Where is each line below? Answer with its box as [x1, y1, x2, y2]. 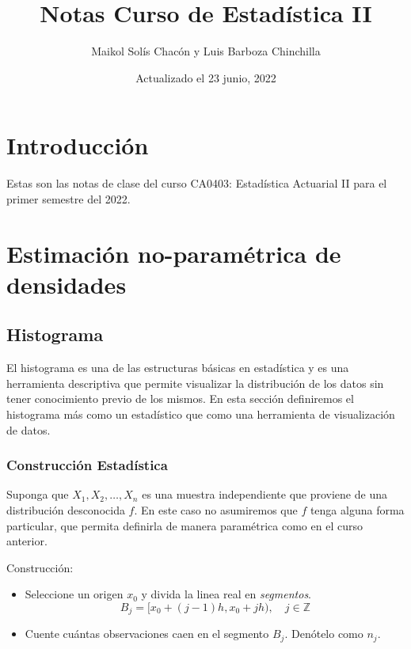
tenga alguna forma [310, 501, 405, 518]
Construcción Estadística [6, 455, 168, 475]
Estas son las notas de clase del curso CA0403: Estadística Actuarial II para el [6, 175, 387, 192]
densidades [6, 268, 127, 300]
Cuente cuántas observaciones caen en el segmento [25, 625, 269, 642]
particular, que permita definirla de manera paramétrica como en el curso [6, 517, 363, 533]
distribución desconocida [6, 501, 125, 518]
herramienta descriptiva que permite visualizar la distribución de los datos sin [6, 374, 384, 391]
